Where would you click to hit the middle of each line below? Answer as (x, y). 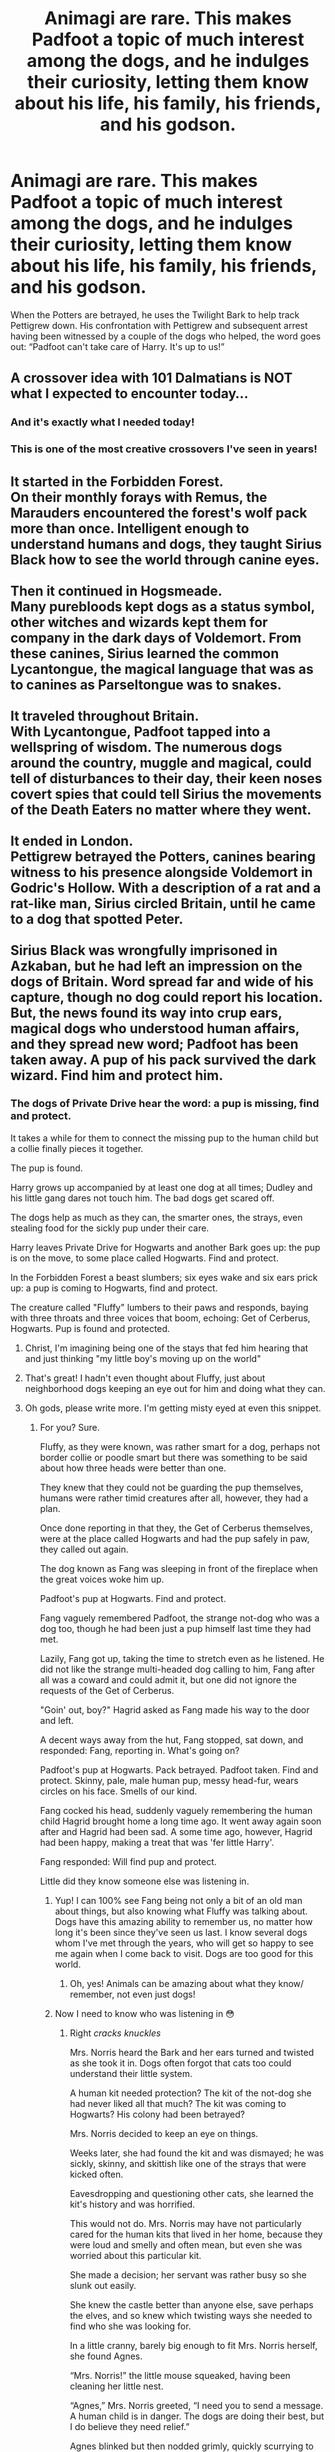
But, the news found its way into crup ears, (146, 1012)
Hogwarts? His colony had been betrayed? (157, 2114)
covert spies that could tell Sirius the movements (166, 793)
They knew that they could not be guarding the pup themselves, (171, 1487)
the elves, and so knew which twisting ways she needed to (191, 2315)
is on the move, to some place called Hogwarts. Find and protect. (144, 1258)
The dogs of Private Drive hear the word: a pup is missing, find (165, 1104)
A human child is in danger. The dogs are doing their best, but (197, 2416)
